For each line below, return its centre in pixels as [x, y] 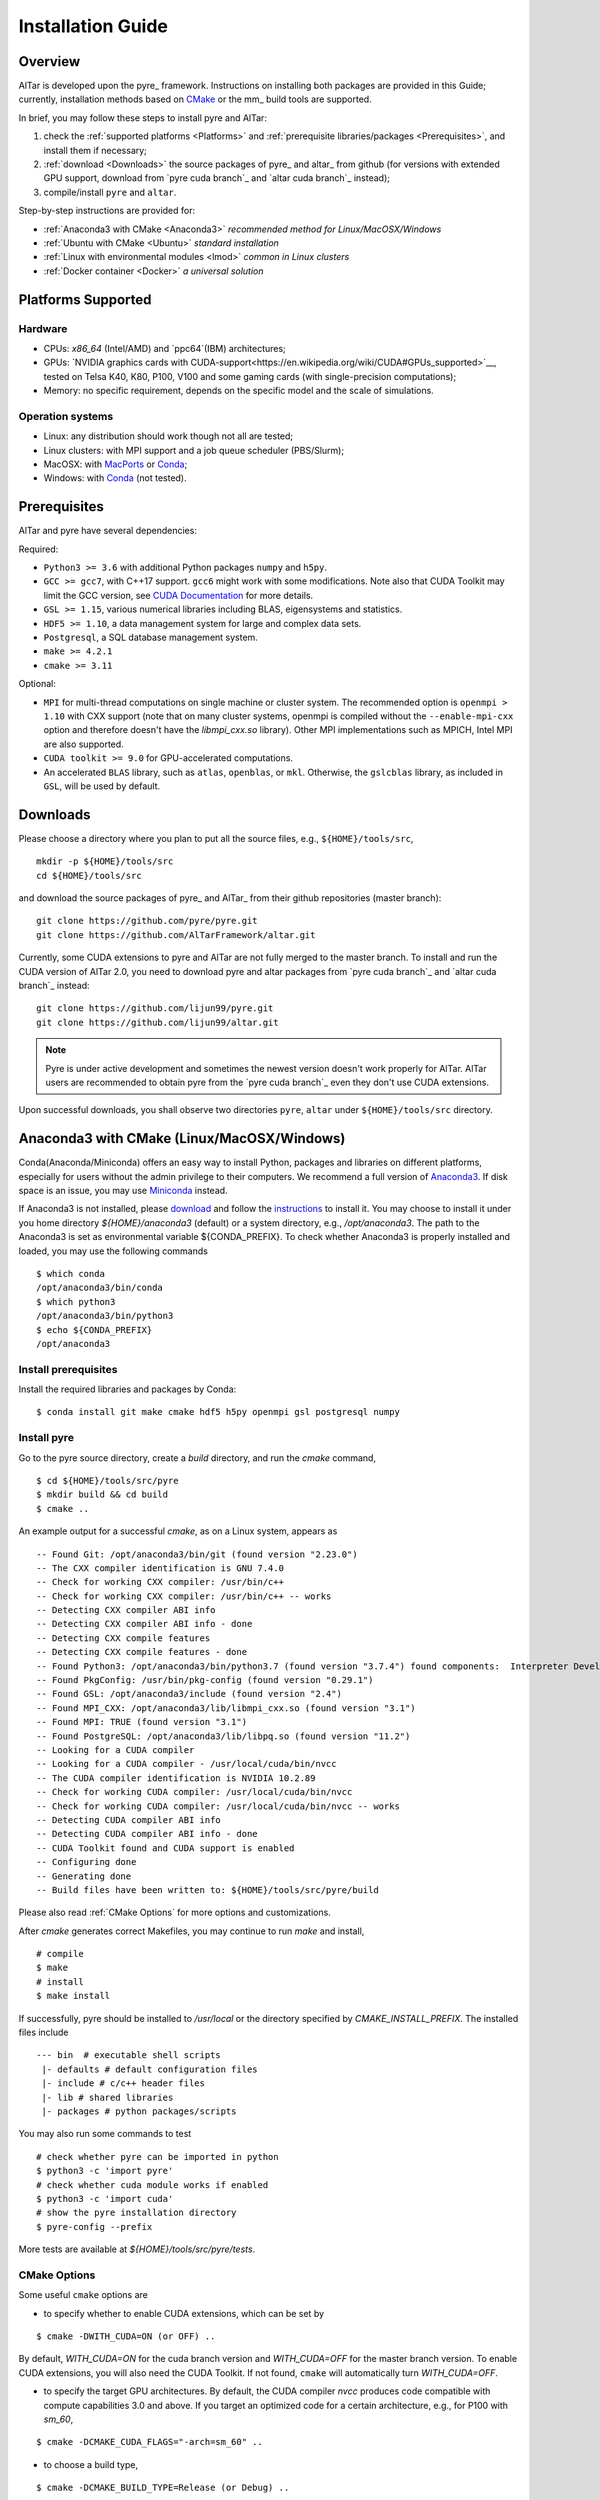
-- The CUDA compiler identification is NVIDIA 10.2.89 [176, 1778]
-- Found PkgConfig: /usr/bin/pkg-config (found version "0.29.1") [205, 1680]
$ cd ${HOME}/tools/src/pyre [107, 1480]
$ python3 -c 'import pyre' [105, 2171]
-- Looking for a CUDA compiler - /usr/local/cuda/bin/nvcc [186, 1764]
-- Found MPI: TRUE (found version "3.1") [142, 1722]
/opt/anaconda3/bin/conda [100, 1288]
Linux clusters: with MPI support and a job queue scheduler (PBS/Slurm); [194, 450]
